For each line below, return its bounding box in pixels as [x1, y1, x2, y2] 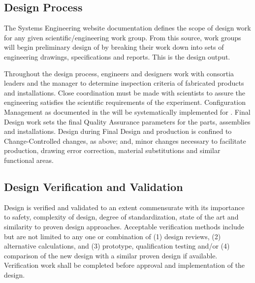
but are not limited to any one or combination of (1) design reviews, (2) [4, 231, 221, 241]
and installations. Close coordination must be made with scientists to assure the [4, 87, 245, 97]
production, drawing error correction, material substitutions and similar [4, 145, 221, 156]
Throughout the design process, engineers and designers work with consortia [4, 68, 234, 78]
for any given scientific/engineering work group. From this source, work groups [4, 32, 241, 42]
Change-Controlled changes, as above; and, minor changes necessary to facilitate [4, 135, 246, 146]
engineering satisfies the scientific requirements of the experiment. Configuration [4, 97, 246, 107]
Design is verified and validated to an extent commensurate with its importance [4, 202, 245, 212]
